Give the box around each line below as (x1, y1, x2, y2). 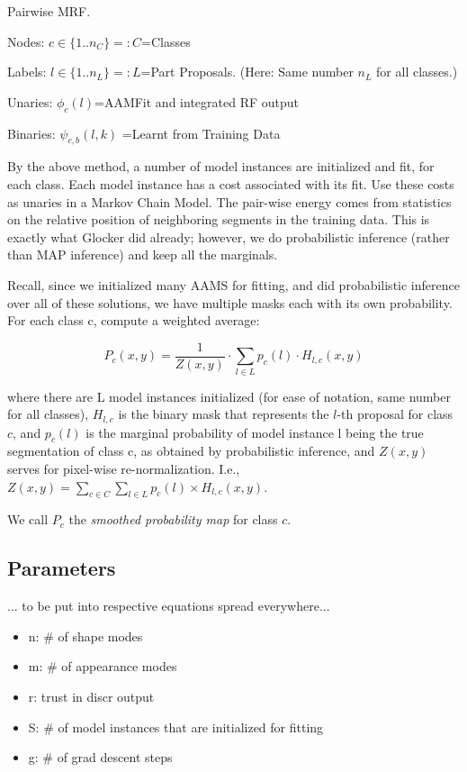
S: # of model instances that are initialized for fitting (28, 717, 324, 736)
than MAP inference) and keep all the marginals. (7, 245, 278, 264)
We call (7, 510, 49, 529)
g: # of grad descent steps (28, 748, 173, 767)
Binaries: (7, 123, 56, 142)
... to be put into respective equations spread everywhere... (7, 596, 330, 615)
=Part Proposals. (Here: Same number (140, 62, 354, 81)
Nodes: (7, 32, 45, 50)
